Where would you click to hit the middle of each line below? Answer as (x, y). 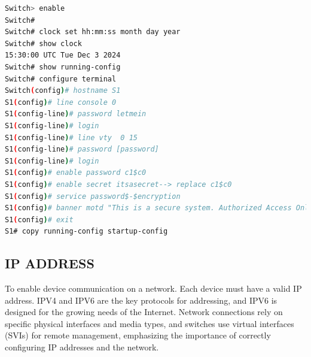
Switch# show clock (43, 43)
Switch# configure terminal (61, 79)
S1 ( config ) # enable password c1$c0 (76, 173)
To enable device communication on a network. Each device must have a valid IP (153, 288)
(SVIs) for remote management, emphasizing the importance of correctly (138, 335)
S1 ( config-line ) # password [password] (82, 149)
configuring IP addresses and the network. (82, 347)
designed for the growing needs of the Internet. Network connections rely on (144, 312)
